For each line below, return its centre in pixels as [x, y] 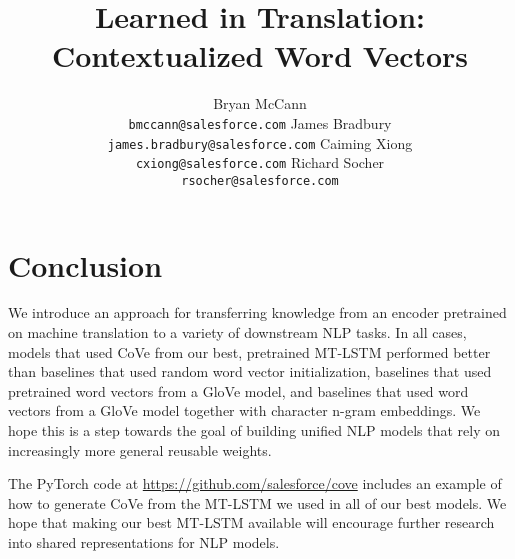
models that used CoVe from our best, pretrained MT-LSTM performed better [249, 351]
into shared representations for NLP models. [144, 542]
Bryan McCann [260, 103]
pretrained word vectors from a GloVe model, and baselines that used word [238, 390]
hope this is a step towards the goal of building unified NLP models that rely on [254, 430]
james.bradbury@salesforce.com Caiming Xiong [260, 142]
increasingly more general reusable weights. [140, 449]
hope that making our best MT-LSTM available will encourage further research [251, 522]
